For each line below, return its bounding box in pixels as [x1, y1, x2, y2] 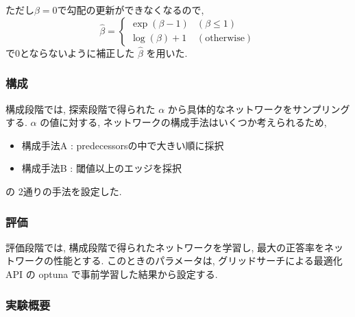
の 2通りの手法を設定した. [5, 184, 122, 198]
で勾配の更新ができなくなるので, [57, 3, 204, 16]
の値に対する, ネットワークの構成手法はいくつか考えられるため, [40, 115, 327, 129]
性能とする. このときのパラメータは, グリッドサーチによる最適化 [53, 253, 343, 268]
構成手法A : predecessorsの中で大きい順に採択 [21, 138, 224, 152]
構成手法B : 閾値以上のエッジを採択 [21, 161, 182, 175]
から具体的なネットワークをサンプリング [167, 101, 350, 116]
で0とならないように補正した [5, 45, 135, 60]
